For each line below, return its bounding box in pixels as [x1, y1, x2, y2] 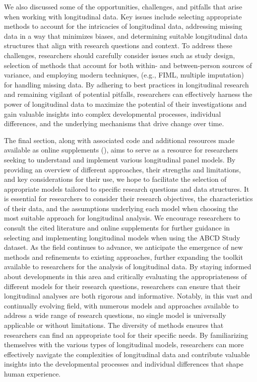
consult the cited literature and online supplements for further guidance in [4, 223, 230, 233]
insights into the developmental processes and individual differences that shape [4, 359, 244, 369]
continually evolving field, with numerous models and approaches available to [4, 300, 239, 310]
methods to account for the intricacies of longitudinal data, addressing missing [4, 21, 243, 31]
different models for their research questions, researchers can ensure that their [4, 281, 241, 291]
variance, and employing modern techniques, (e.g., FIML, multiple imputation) [4, 70, 244, 80]
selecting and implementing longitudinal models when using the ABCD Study [4, 232, 240, 242]
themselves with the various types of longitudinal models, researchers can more [4, 339, 244, 350]
